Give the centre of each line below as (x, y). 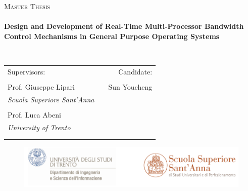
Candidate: (135, 71)
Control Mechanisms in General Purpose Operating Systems (112, 36)
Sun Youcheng (130, 86)
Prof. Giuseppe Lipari (41, 86)
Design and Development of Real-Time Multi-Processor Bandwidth (124, 26)
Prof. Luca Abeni (34, 114)
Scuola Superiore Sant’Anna (51, 99)
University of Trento (39, 127)
